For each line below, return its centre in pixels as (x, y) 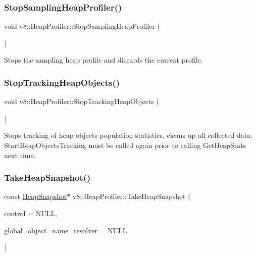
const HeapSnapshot (36, 196)
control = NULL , (31, 213)
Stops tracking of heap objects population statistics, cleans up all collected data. (129, 135)
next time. (20, 155)
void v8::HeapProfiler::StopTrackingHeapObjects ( (82, 101)
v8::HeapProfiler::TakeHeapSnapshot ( (132, 196)
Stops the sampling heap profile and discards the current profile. (104, 60)
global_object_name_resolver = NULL (66, 230)
